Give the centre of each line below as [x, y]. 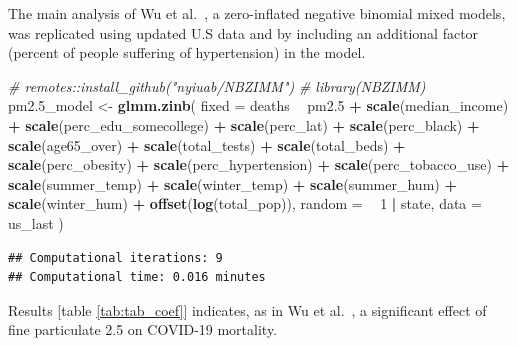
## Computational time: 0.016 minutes [137, 277]
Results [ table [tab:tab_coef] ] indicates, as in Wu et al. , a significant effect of [247, 309]
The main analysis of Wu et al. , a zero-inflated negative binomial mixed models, [257, 13]
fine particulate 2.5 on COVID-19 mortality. [143, 329]
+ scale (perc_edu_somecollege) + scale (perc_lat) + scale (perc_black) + [244, 124]
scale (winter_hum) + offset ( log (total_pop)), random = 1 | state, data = [245, 203]
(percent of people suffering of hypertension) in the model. [187, 52]
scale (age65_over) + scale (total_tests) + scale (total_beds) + [207, 144]
